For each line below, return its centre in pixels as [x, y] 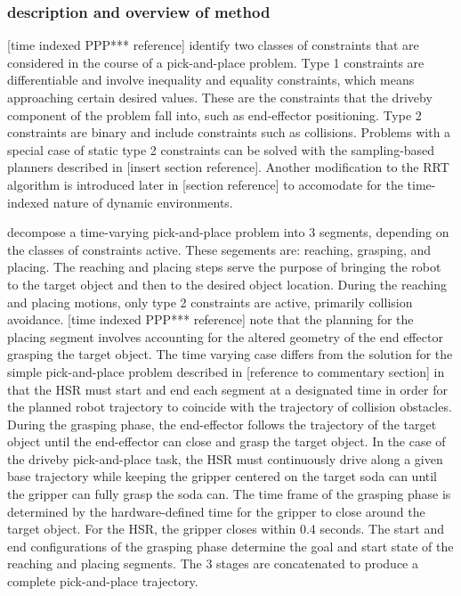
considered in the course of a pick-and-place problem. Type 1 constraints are [216, 62]
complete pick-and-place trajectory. [103, 581]
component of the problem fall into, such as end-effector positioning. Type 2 [214, 114]
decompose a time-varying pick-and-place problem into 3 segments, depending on [228, 232]
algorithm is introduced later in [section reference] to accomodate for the [205, 184]
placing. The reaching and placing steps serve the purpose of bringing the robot [224, 267]
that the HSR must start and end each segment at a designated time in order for [227, 389]
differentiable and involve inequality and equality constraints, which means [211, 80]
